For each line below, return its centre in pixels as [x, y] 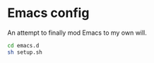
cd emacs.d [23, 45]
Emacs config [48, 13]
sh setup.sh [25, 52]
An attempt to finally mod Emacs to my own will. [77, 33]
